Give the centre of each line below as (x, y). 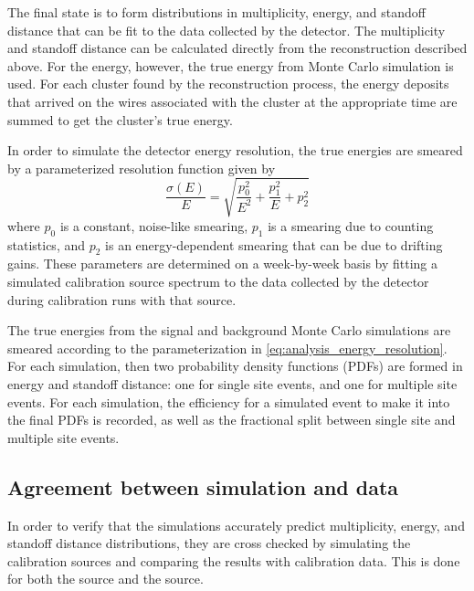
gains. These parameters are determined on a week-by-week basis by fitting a (223, 264)
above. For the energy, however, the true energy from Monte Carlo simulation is (231, 65)
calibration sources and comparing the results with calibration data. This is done (234, 560)
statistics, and (47, 244)
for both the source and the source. (105, 579)
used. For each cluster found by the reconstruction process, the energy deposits (228, 84)
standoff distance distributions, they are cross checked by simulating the (209, 543)
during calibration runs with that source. (122, 299)
